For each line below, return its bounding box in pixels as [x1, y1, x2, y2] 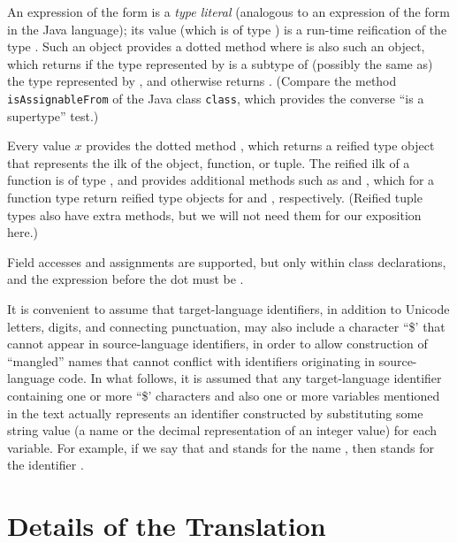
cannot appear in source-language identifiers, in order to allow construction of [7, 334, 428, 353]
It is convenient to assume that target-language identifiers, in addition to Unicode [7, 299, 450, 317]
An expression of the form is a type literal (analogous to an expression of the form [7, 3, 450, 20]
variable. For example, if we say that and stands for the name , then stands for [7, 438, 434, 456]
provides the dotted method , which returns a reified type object [86, 136, 435, 155]
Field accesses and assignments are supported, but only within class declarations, [7, 252, 446, 271]
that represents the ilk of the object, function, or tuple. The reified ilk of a [7, 153, 410, 172]
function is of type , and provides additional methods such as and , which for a [7, 171, 435, 189]
